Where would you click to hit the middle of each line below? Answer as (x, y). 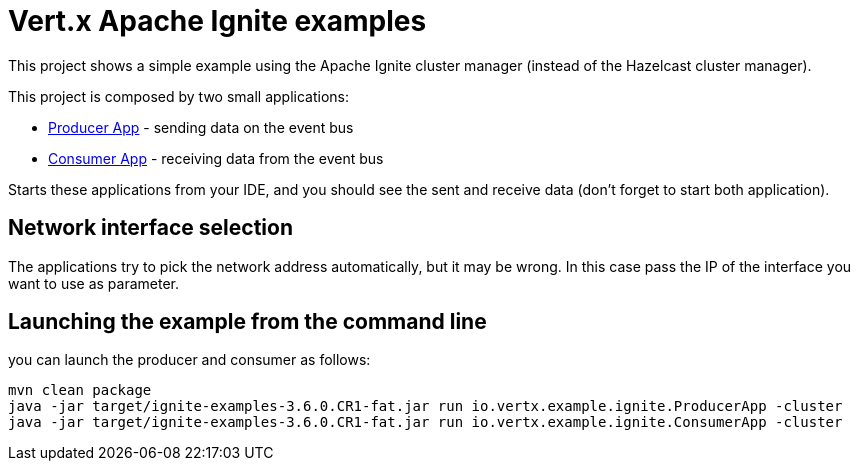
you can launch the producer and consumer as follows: (189, 360)
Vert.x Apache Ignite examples (217, 21)
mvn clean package (80, 390)
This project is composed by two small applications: (179, 96)
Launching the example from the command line (247, 322)
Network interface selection (150, 228)
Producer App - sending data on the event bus (201, 127)
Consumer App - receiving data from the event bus (216, 158)
